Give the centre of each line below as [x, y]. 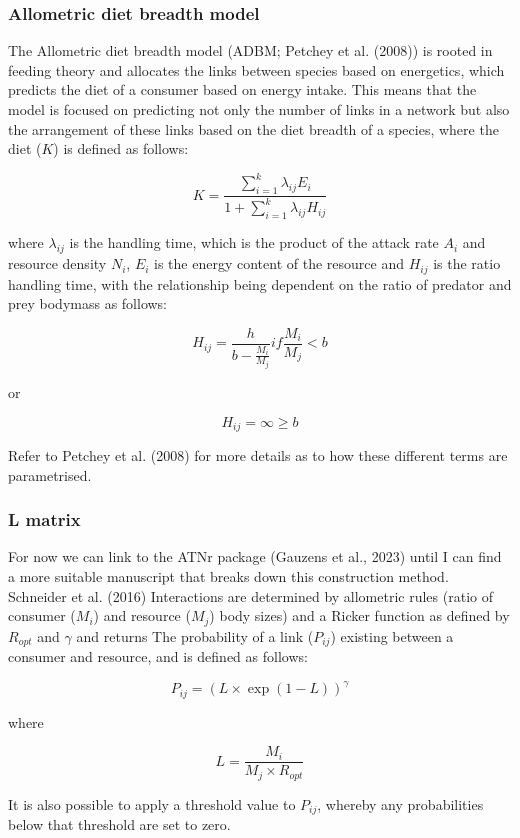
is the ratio [467, 263]
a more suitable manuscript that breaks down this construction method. [228, 576]
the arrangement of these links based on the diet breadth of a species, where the [253, 128]
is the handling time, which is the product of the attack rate [254, 242]
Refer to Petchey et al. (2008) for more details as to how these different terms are [258, 455]
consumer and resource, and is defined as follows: [158, 656]
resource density [57, 263]
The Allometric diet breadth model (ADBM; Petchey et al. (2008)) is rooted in [250, 50]
